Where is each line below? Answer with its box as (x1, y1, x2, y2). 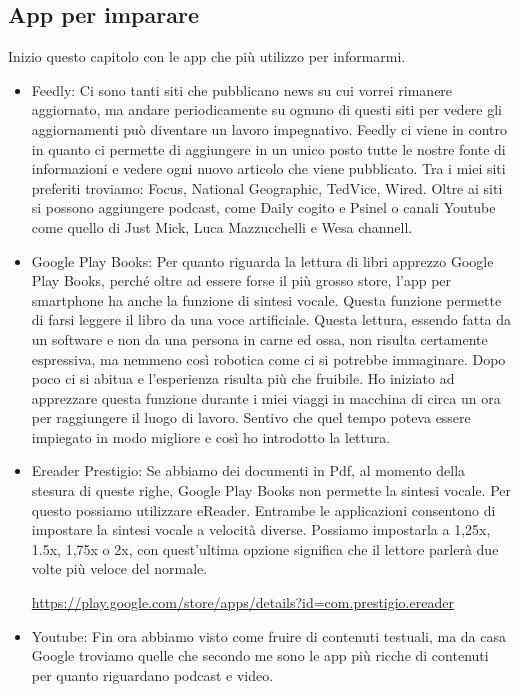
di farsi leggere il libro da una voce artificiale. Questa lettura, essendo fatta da (31, 309, 512, 330)
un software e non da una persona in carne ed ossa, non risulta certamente (31, 328, 488, 349)
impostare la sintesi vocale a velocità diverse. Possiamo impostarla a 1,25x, (31, 519, 491, 540)
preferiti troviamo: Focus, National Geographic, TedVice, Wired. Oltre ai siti (31, 177, 503, 198)
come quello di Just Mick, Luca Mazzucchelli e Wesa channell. (31, 216, 413, 237)
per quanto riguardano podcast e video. (31, 664, 274, 685)
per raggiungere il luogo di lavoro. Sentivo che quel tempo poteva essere (31, 407, 471, 428)
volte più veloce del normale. (31, 558, 208, 579)
